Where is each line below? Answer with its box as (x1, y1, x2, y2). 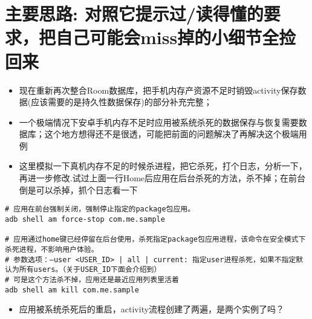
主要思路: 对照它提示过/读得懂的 (5, 1, 264, 26)
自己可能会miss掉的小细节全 (56, 25, 279, 50)
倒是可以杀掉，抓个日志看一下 (19, 183, 138, 196)
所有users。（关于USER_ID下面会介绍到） (19, 265, 161, 274)
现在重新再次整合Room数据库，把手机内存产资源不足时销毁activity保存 (19, 83, 298, 96)
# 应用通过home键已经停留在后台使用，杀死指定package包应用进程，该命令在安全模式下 (5, 235, 306, 244)
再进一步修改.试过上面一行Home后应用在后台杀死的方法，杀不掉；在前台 (19, 172, 306, 184)
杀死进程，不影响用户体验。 (5, 245, 99, 254)
